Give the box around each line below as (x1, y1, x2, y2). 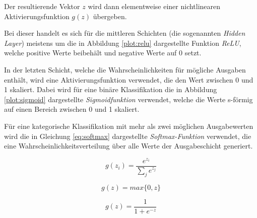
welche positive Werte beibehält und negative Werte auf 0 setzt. (4, 47, 202, 58)
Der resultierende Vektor (4, 1, 80, 11)
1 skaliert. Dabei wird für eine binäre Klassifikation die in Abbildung (4, 84, 217, 95)
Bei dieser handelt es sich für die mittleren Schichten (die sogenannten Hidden (4, 28, 245, 38)
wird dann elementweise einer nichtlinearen (88, 1, 221, 11)
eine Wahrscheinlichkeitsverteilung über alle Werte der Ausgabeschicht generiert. (4, 140, 253, 151)
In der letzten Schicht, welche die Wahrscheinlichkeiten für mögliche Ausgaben (4, 64, 246, 75)
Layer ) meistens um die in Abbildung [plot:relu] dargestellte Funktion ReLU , (4, 37, 241, 48)
